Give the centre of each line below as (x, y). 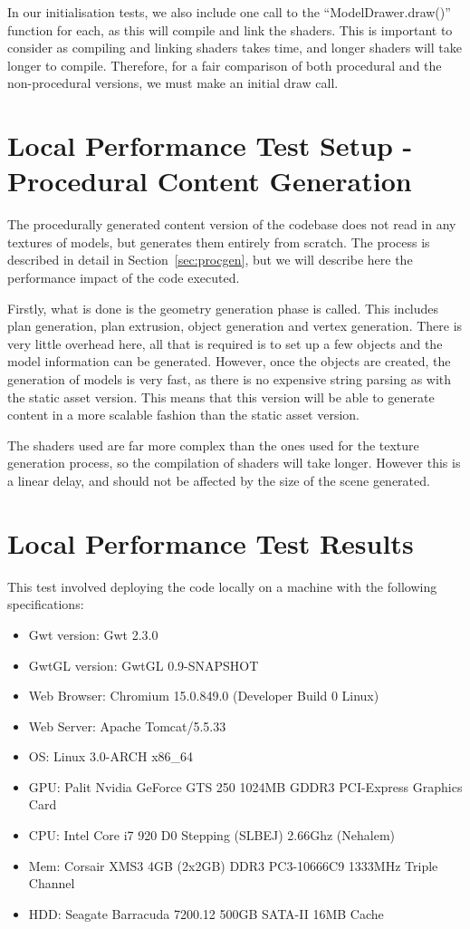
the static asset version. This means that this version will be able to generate (221, 397)
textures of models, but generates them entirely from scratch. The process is (219, 242)
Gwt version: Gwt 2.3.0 (93, 634)
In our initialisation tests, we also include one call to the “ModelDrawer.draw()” (229, 12)
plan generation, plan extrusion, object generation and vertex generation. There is (235, 326)
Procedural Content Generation (210, 181)
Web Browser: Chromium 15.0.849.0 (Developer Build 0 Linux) (204, 696)
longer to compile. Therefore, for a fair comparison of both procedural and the (225, 65)
